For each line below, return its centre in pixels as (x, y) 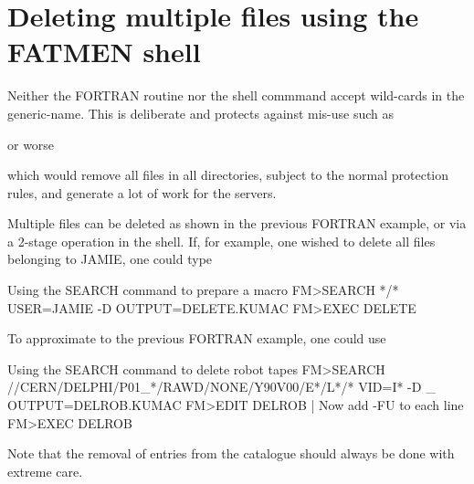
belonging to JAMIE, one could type (110, 259)
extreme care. (45, 471)
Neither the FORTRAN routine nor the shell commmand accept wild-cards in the (236, 95)
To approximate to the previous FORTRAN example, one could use (197, 338)
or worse (31, 144)
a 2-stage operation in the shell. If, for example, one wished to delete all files (221, 241)
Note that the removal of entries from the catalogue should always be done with (231, 453)
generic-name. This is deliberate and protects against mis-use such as (201, 113)
